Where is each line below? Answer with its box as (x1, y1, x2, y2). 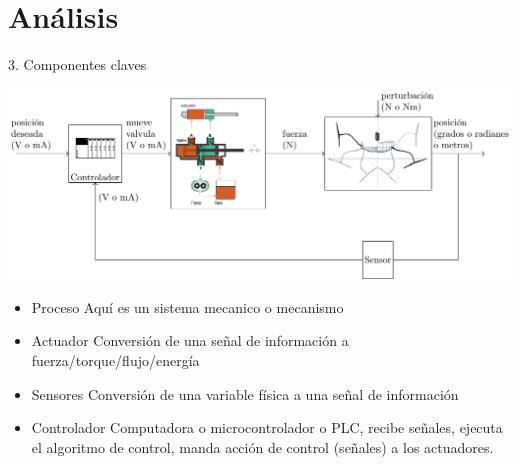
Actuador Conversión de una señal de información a (31, 330, 349, 351)
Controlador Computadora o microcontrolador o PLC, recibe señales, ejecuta (31, 417, 503, 438)
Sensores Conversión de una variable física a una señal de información (31, 383, 459, 404)
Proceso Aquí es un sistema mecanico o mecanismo (31, 296, 344, 317)
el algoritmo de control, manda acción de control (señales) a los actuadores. (31, 436, 494, 457)
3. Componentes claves (8, 54, 147, 75)
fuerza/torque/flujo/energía (31, 349, 200, 370)
